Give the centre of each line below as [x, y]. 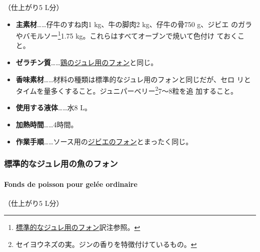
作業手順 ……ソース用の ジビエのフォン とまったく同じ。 [104, 141]
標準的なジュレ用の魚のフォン [61, 164]
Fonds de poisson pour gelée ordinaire [71, 184]
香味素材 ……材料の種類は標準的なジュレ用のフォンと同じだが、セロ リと [133, 79]
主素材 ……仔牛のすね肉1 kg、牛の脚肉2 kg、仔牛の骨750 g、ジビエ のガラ [134, 24]
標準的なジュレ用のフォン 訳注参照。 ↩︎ [78, 227]
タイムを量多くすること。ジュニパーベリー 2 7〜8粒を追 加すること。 [127, 90]
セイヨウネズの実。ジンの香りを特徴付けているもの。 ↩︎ [106, 244]
